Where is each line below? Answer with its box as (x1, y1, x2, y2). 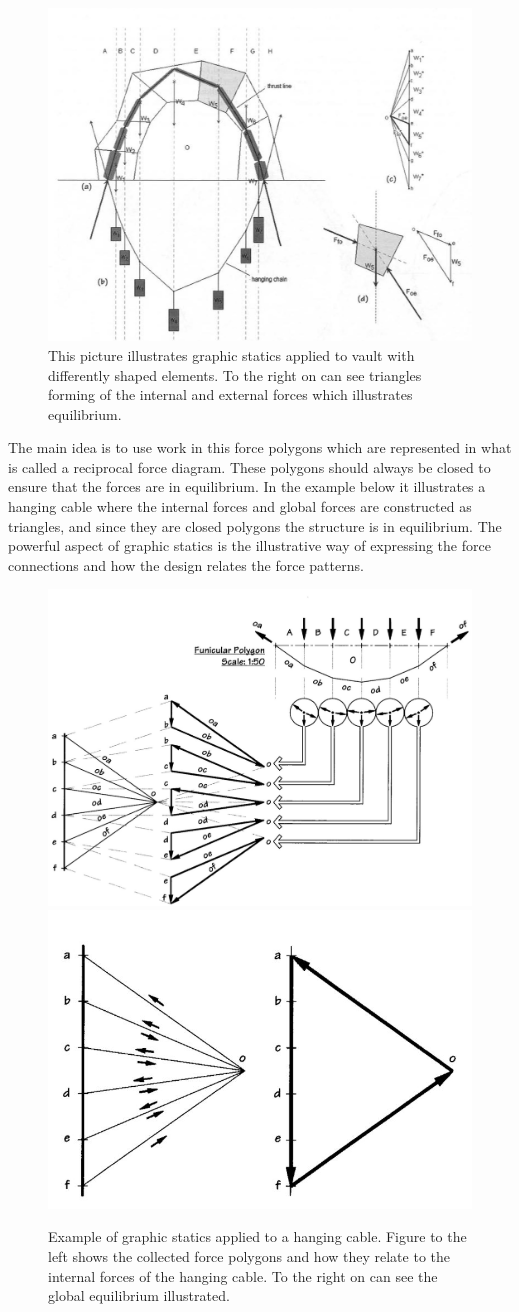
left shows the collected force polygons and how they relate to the (48, 1246, 450, 1267)
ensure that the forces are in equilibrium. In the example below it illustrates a (8, 476, 486, 497)
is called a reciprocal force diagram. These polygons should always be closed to (8, 456, 491, 477)
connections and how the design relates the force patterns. (8, 554, 364, 575)
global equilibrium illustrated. (48, 1285, 230, 1306)
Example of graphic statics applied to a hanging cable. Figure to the (48, 1226, 467, 1247)
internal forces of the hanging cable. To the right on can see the (48, 1265, 438, 1286)
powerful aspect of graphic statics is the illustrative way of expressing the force (8, 535, 491, 556)
